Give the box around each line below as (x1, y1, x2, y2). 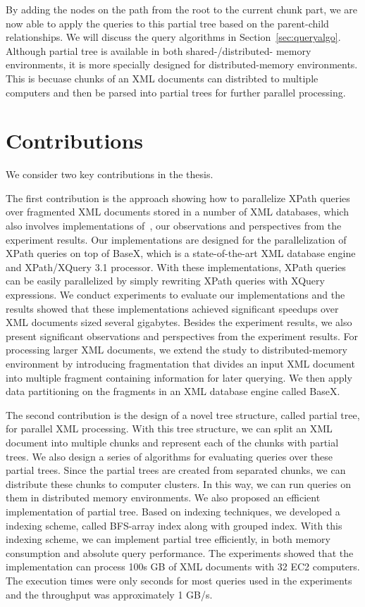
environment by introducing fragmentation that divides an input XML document (6, 356, 355, 370)
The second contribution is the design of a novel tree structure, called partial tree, (6, 407, 360, 422)
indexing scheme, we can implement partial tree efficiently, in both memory (6, 532, 330, 546)
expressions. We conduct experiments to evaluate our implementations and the (6, 287, 345, 302)
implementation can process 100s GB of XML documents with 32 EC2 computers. (6, 559, 360, 574)
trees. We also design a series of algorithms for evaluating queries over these (6, 449, 333, 463)
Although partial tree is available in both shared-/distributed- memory (6, 43, 311, 58)
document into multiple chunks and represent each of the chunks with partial (6, 434, 339, 449)
